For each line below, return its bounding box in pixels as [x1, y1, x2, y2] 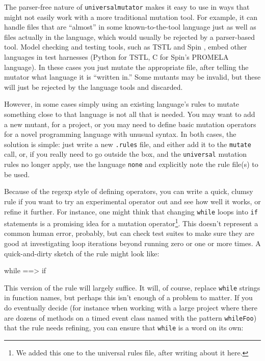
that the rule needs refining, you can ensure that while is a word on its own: [4, 322, 244, 333]
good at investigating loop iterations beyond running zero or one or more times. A [4, 238, 261, 249]
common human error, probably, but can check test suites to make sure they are [4, 228, 254, 238]
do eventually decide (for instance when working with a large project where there [4, 302, 257, 313]
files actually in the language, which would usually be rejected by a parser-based [4, 31, 255, 42]
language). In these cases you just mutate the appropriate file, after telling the [4, 61, 249, 72]
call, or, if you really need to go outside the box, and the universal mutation [4, 149, 247, 159]
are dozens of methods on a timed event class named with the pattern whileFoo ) [4, 312, 257, 323]
